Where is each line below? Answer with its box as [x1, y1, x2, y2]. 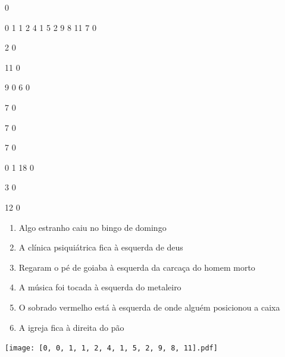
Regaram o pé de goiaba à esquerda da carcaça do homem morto [18, 261, 255, 273]
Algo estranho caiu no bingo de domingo [18, 221, 167, 233]
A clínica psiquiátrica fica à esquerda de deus [18, 241, 183, 253]
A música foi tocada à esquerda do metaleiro [18, 281, 181, 293]
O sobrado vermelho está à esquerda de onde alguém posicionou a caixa [18, 300, 280, 313]
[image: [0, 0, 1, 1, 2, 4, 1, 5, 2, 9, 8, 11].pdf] [5, 344, 218, 353]
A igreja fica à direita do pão [18, 321, 124, 333]
